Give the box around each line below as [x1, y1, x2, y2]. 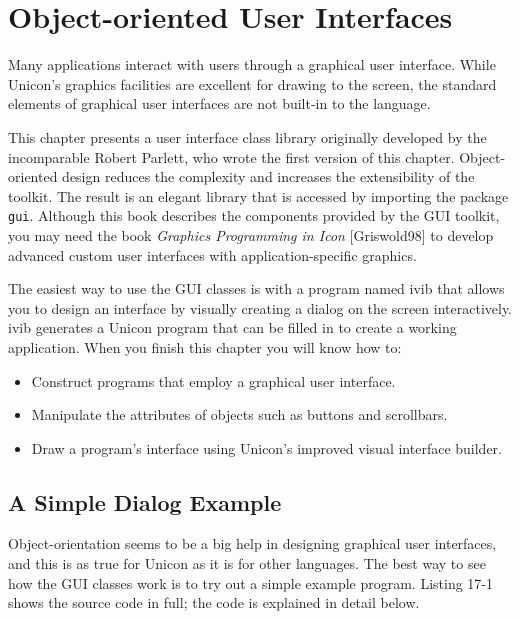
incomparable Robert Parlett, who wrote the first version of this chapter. [8, 146, 455, 167]
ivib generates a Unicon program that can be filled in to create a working [8, 317, 457, 338]
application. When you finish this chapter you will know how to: [8, 336, 402, 357]
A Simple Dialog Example [8, 486, 282, 517]
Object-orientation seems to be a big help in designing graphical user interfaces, [8, 533, 497, 554]
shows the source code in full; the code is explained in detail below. [8, 592, 420, 613]
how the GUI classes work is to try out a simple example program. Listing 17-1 [8, 572, 494, 593]
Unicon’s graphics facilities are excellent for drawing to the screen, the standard [8, 73, 497, 94]
